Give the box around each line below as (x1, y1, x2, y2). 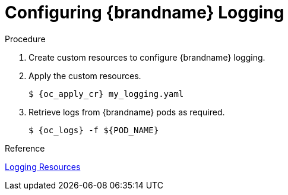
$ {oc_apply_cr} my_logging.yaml (29, 89, 184, 99)
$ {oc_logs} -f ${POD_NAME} (29, 125, 159, 135)
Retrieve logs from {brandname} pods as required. (29, 106, 225, 117)
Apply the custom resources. (29, 70, 141, 81)
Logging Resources (5, 161, 81, 172)
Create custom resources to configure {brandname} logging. (29, 52, 265, 62)
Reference (5, 143, 45, 153)
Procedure (5, 33, 46, 44)
